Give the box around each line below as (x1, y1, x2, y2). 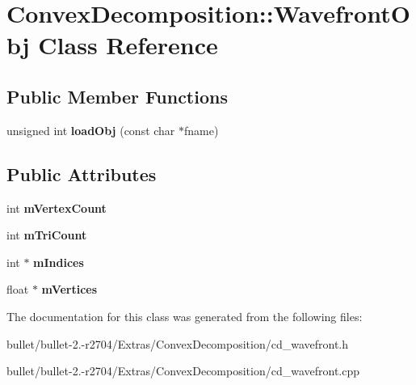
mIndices (33, 253, 84, 270)
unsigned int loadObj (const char (6, 121, 175, 138)
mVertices (41, 281, 98, 298)
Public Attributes (6, 161, 157, 186)
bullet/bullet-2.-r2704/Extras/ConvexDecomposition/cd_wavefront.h (6, 335, 349, 352)
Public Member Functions (6, 83, 228, 108)
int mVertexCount (6, 199, 107, 216)
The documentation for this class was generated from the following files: (6, 307, 363, 324)
